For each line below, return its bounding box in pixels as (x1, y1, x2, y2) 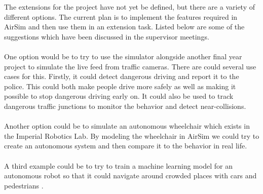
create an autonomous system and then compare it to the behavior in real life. (4, 140, 247, 151)
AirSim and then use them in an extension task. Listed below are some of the (4, 21, 245, 32)
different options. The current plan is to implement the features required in (4, 11, 238, 22)
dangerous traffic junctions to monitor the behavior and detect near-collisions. (4, 100, 246, 111)
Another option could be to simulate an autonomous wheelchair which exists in (4, 121, 250, 131)
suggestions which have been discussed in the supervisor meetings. (4, 31, 209, 42)
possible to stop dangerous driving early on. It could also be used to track (4, 91, 234, 101)
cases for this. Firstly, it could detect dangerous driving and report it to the (4, 71, 239, 82)
